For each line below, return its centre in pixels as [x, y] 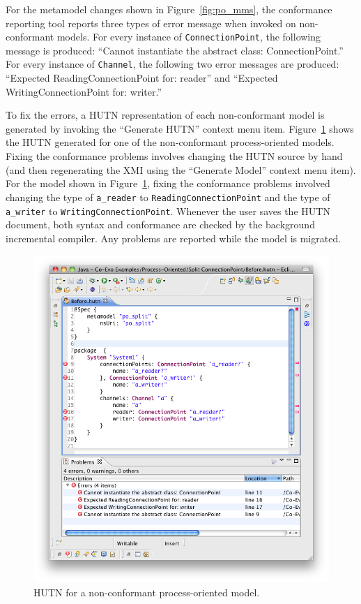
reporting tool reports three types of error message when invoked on [151, 23]
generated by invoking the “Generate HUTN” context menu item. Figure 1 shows [180, 128]
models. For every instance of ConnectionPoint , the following [189, 37]
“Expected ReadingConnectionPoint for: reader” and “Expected [142, 78]
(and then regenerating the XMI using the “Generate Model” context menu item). [181, 169]
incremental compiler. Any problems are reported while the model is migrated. [174, 238]
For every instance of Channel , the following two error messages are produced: [172, 64]
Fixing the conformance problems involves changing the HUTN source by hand [174, 156]
